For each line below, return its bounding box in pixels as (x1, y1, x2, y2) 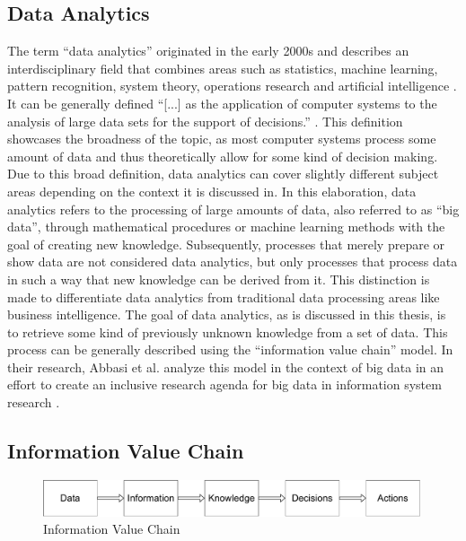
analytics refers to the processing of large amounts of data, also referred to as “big (7, 199, 460, 218)
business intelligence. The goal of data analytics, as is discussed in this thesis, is (7, 305, 446, 324)
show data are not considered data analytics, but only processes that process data (7, 252, 458, 271)
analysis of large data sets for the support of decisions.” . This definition (7, 111, 403, 130)
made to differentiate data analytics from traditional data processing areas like (7, 287, 440, 306)
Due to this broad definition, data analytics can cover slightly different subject (7, 164, 439, 183)
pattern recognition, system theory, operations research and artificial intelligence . (7, 76, 457, 95)
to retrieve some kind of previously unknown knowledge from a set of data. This (7, 322, 448, 341)
